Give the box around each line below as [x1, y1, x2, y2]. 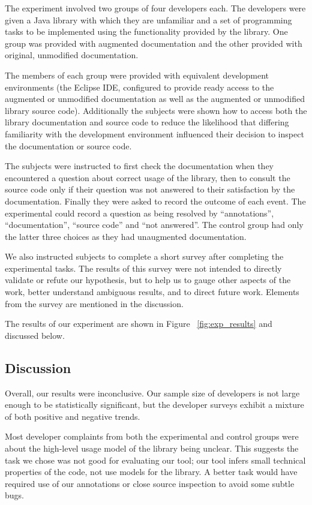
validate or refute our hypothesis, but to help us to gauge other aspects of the [5, 273, 291, 286]
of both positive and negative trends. [5, 410, 140, 422]
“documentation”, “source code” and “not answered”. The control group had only [5, 218, 304, 231]
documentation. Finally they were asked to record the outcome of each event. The [5, 194, 306, 207]
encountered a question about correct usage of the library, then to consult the [5, 171, 290, 184]
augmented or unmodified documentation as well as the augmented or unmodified [5, 92, 305, 105]
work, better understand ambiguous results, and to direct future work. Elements [5, 285, 299, 298]
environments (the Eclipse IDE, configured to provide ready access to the [5, 80, 274, 93]
